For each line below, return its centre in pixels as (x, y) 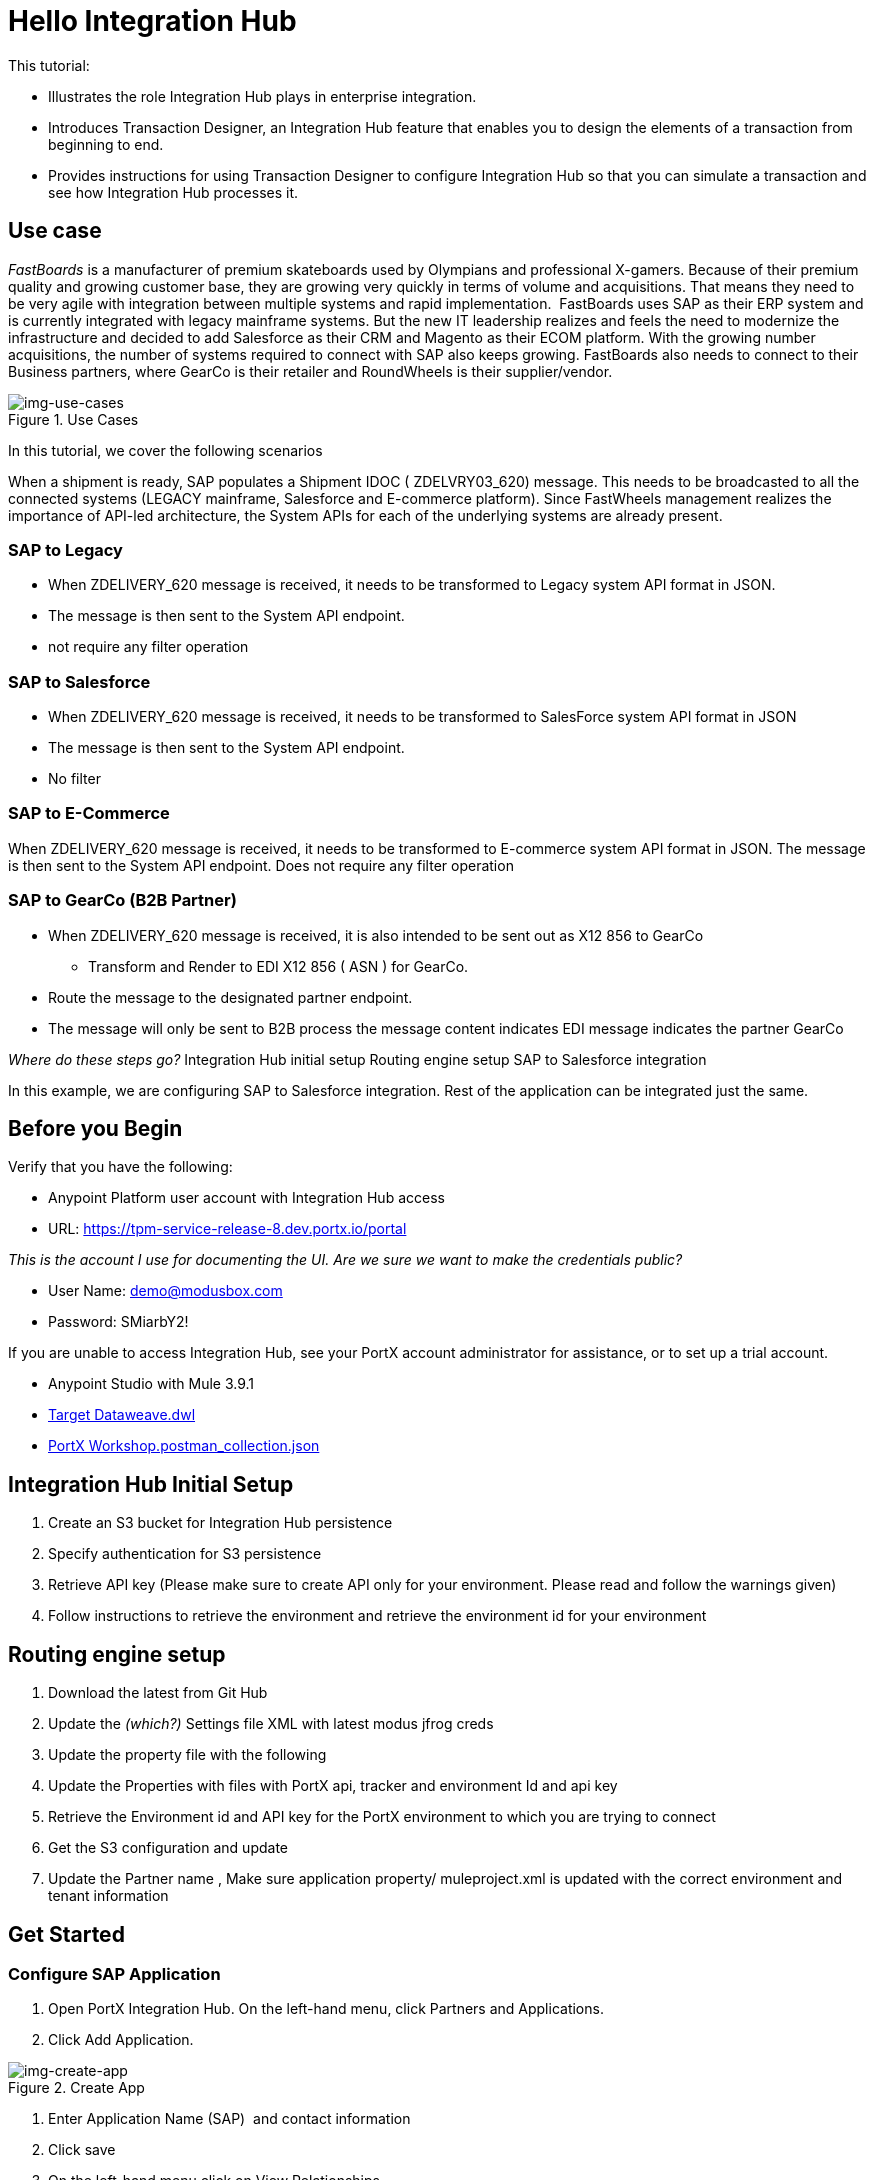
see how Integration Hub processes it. (173, 192)
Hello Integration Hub (152, 21)
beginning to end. (106, 144)
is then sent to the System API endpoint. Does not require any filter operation (261, 865)
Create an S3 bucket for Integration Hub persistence (220, 1523)
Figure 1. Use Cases (73, 419)
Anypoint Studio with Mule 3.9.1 (151, 1384)
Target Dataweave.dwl (122, 1415)
